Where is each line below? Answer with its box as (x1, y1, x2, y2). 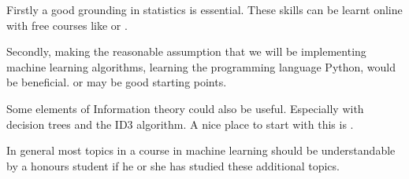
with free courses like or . (6, 16, 128, 33)
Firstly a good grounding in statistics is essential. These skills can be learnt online (6, 2, 403, 17)
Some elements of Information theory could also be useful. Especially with (6, 100, 364, 116)
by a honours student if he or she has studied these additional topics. (6, 157, 340, 174)
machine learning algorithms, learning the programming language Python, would (6, 58, 396, 75)
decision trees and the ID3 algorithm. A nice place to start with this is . (6, 115, 354, 132)
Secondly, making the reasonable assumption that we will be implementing (6, 43, 366, 60)
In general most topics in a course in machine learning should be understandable (6, 142, 396, 159)
